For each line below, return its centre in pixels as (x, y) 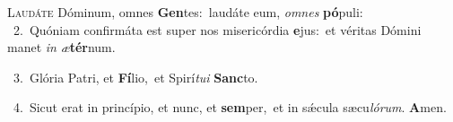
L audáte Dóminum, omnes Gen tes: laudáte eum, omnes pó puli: (185, 12)
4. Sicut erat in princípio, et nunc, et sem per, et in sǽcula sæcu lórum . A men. (230, 107)
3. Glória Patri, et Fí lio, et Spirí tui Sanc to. (135, 77)
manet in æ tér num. (61, 47)
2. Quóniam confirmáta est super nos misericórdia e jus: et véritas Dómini (217, 29)
